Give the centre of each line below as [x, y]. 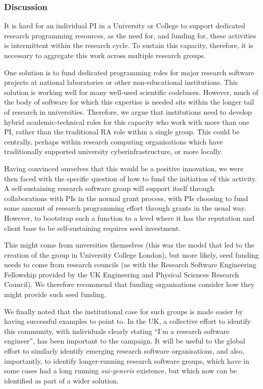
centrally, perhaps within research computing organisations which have [114, 141]
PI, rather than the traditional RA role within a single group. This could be [122, 132]
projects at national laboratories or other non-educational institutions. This [121, 82]
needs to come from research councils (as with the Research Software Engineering [130, 264]
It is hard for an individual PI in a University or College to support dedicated [125, 26]
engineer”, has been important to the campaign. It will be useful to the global [125, 341]
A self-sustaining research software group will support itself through [109, 188]
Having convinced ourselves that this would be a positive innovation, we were [124, 168]
